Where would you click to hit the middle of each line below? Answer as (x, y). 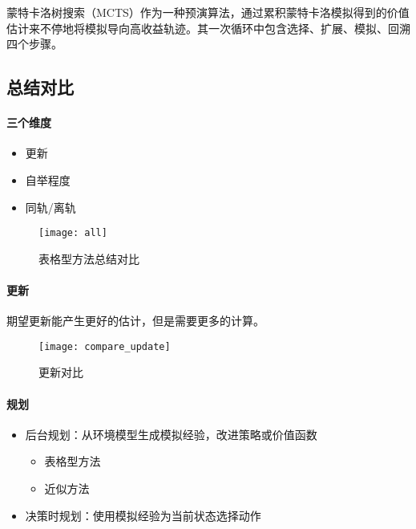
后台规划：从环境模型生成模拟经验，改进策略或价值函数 (171, 434)
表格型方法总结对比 (89, 258)
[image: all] (73, 233)
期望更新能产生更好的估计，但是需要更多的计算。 (135, 321)
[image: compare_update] (105, 346)
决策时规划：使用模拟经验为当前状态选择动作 (143, 515)
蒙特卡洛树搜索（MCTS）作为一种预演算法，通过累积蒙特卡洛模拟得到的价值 (208, 12)
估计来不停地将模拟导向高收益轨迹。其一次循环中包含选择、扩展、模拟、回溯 (208, 28)
